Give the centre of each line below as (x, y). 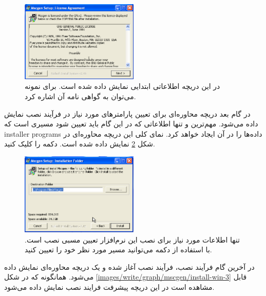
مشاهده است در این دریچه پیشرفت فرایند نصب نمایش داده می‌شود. (109, 286)
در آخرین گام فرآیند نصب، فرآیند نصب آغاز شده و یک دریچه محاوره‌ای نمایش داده (129, 266)
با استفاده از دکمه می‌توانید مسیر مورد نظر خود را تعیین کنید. (118, 249)
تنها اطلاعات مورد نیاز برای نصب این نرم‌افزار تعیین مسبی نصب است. (132, 239)
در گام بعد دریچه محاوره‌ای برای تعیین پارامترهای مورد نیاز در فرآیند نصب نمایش (127, 113)
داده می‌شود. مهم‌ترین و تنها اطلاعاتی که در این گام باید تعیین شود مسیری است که (131, 124)
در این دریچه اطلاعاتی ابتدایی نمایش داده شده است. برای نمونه (122, 86)
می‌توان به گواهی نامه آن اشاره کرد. (80, 96)
